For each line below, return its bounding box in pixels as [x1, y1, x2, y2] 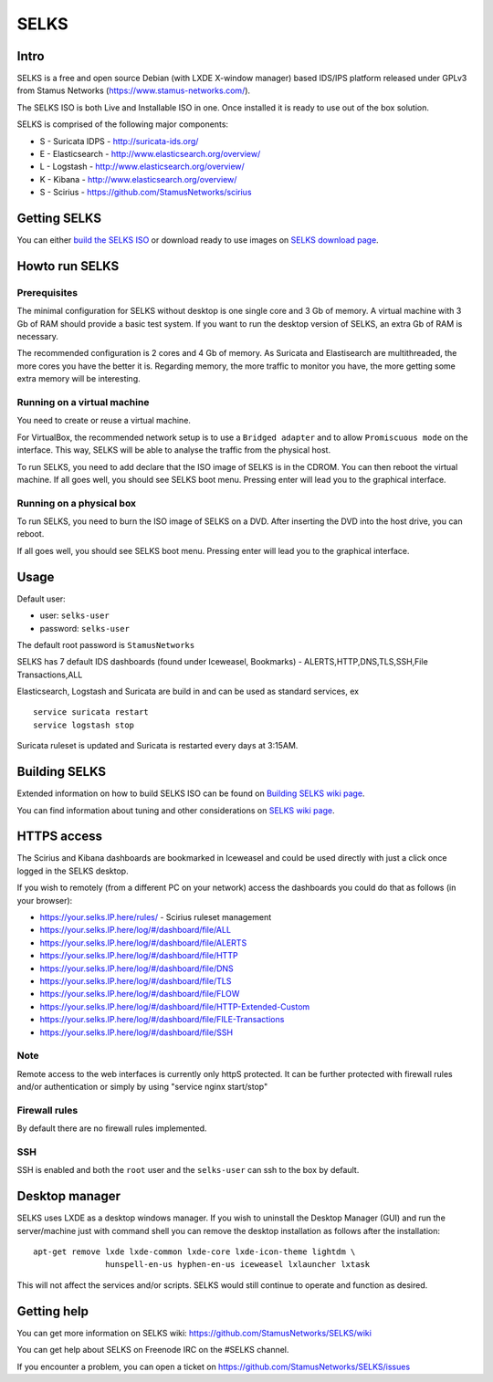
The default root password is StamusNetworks [16, 639, 195, 650]
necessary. [16, 331, 59, 342]
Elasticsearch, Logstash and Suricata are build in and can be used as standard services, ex [16, 686, 360, 697]
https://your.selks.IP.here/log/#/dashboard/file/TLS [39, 975, 232, 986]
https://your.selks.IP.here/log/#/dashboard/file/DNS [39, 963, 235, 974]
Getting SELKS [16, 211, 102, 225]
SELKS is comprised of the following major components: [16, 119, 228, 130]
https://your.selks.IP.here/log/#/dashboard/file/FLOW [39, 989, 240, 1000]
